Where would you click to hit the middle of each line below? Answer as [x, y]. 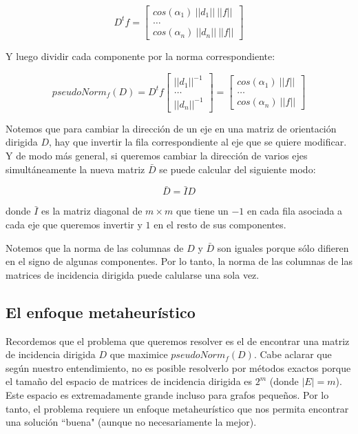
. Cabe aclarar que [293, 354]
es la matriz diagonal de [92, 211]
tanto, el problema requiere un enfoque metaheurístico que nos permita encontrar [177, 408]
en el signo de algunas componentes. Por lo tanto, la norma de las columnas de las [179, 261]
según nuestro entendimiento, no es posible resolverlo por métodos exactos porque [178, 367]
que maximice [139, 354]
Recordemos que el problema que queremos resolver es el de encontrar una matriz [178, 341]
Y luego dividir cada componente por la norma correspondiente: [140, 56]
